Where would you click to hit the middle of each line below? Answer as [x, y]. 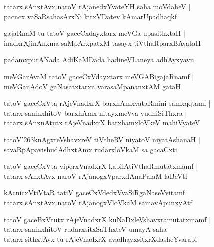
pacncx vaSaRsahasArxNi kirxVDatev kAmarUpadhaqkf [91, 16]
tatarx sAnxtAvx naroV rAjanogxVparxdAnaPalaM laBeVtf [96, 175]
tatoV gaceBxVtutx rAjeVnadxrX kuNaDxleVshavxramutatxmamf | [107, 219]
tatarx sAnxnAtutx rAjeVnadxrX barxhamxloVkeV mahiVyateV [102, 123]
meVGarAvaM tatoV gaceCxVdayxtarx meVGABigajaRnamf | [99, 76]
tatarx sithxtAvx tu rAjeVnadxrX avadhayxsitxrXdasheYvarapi [101, 238]
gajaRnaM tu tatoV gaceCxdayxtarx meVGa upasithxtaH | [95, 33]
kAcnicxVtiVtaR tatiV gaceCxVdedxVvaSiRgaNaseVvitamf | [97, 192]
